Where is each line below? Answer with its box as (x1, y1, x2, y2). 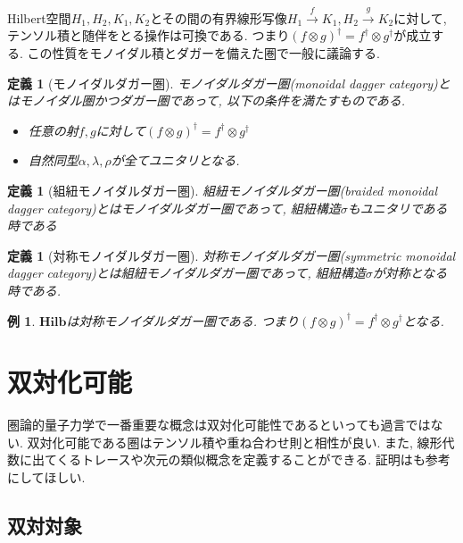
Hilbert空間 (7, 8, 71, 27)
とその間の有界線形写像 (150, 8, 287, 27)
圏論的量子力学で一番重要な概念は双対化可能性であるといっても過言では (7, 415, 431, 434)
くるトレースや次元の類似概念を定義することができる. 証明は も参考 (56, 450, 451, 469)
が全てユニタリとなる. (111, 151, 240, 170)
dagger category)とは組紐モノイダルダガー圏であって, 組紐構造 (7, 263, 366, 282)
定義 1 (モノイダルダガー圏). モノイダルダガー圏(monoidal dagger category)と (7, 73, 451, 92)
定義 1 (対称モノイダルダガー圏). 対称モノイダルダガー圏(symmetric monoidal (7, 246, 456, 264)
